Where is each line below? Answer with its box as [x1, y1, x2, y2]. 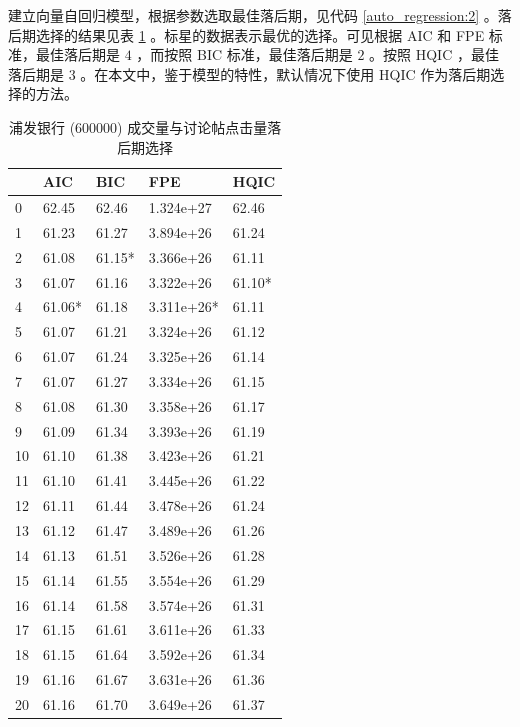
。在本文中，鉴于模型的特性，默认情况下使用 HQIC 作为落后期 [80, 63, 491, 84]
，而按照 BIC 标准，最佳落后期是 [136, 44, 353, 65]
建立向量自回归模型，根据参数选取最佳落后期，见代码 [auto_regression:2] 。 [8, 5, 498, 25]
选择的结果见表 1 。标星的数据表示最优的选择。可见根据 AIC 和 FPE [35, 24, 485, 45]
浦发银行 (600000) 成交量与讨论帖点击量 [9, 116, 268, 137]
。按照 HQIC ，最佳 [369, 44, 499, 65]
